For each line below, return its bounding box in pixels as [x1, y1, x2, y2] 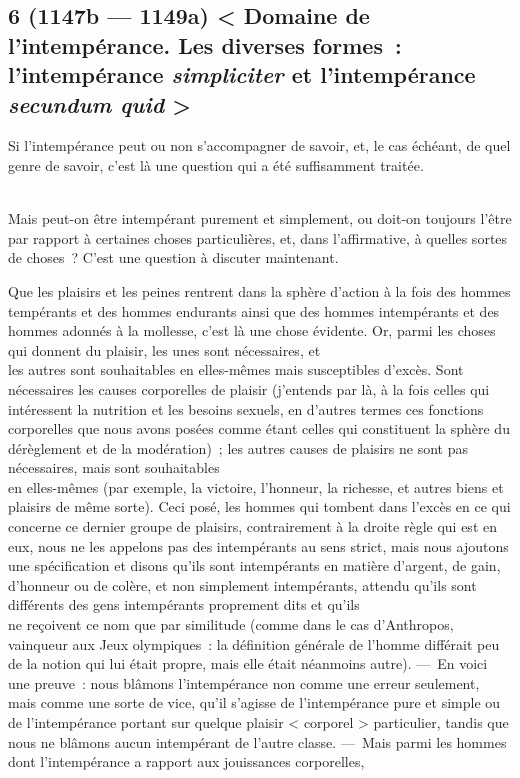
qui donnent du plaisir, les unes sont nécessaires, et [8, 339, 321, 360]
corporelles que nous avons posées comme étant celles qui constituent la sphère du [8, 418, 510, 439]
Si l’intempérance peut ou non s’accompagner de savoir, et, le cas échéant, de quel [8, 135, 511, 156]
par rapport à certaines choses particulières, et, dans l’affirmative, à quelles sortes [8, 227, 508, 248]
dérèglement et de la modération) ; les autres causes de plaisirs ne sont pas [8, 437, 468, 458]
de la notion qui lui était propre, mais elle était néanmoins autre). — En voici [8, 653, 488, 674]
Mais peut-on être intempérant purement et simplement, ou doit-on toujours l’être [8, 208, 512, 229]
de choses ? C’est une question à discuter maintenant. [8, 247, 339, 268]
